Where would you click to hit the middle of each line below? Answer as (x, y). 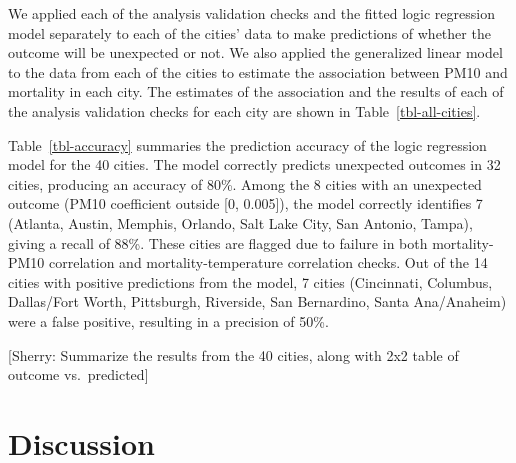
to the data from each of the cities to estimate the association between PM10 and (258, 71)
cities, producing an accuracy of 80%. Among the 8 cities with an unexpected (245, 183)
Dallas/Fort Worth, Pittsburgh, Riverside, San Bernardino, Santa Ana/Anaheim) (257, 301)
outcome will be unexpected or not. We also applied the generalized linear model (255, 52)
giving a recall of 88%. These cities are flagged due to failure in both (218, 242)
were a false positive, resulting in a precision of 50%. (168, 320)
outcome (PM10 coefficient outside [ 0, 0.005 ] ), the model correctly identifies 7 (245, 203)
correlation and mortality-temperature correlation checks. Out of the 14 (268, 262)
